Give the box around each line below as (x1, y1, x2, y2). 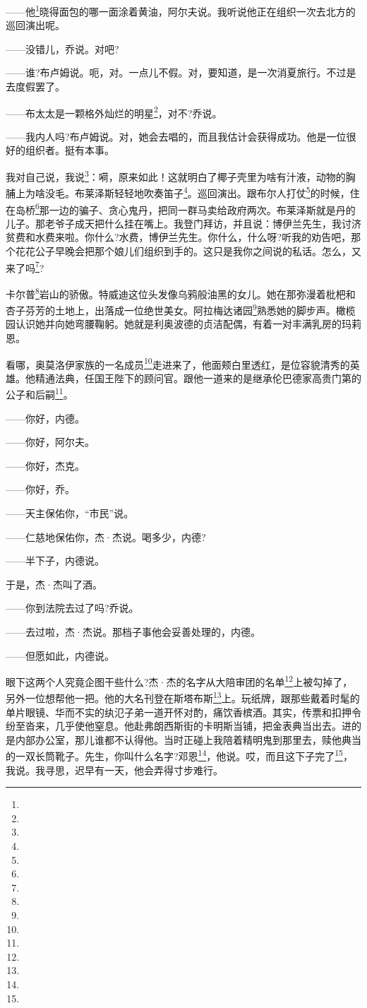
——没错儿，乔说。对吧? (6, 41, 119, 56)
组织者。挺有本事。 (25, 143, 114, 158)
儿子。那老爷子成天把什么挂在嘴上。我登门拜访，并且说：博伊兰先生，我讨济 (6, 215, 361, 230)
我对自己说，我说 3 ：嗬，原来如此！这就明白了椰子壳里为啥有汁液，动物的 (6, 167, 346, 184)
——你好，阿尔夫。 (6, 434, 95, 449)
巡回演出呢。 (6, 18, 65, 32)
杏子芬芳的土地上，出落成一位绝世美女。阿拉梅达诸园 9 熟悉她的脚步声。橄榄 (6, 301, 356, 317)
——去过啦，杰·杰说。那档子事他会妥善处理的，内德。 (6, 624, 260, 639)
